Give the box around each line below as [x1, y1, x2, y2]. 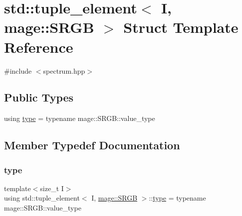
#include [4, 65, 32, 76]
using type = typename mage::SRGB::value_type [4, 113, 155, 123]
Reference [4, 36, 73, 57]
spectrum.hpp [43, 65, 85, 76]
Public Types [4, 90, 74, 105]
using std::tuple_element [4, 193, 80, 203]
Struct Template [123, 17, 239, 37]
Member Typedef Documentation [4, 137, 180, 153]
